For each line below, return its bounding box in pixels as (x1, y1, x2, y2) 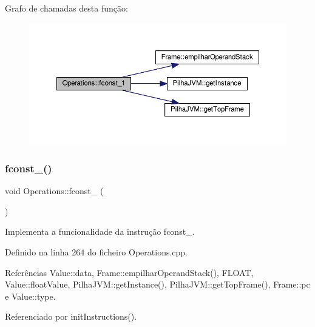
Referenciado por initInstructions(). (5, 310, 137, 323)
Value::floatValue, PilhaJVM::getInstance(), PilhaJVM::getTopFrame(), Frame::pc (5, 278, 310, 291)
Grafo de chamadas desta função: (5, 2, 128, 14)
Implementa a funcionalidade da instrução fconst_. (5, 225, 195, 238)
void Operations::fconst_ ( (5, 184, 104, 197)
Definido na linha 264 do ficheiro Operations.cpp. (5, 245, 188, 258)
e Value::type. (5, 289, 56, 302)
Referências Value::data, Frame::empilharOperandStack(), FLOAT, (5, 266, 254, 278)
